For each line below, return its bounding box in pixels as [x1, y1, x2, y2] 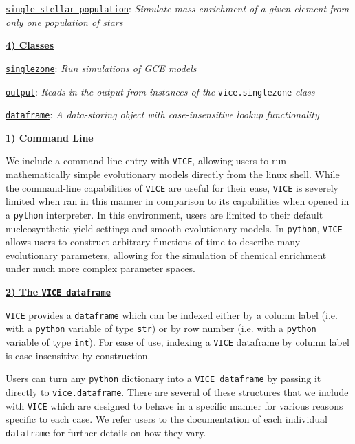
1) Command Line [6, 130, 94, 144]
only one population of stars [6, 14, 123, 29]
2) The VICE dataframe [6, 285, 111, 298]
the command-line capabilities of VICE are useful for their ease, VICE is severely [6, 180, 339, 195]
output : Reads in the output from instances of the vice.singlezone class [6, 84, 315, 98]
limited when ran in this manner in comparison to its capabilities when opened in [6, 194, 349, 208]
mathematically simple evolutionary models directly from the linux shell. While [6, 167, 340, 181]
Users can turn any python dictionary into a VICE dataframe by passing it [6, 371, 321, 386]
